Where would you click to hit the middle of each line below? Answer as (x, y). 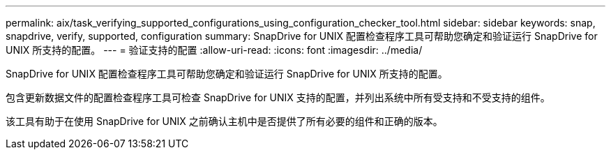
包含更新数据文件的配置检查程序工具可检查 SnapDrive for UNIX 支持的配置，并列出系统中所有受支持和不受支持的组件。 (278, 97)
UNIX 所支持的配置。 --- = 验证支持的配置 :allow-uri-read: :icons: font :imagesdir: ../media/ (214, 50)
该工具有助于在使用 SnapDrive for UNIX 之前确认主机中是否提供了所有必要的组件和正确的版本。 (224, 121)
